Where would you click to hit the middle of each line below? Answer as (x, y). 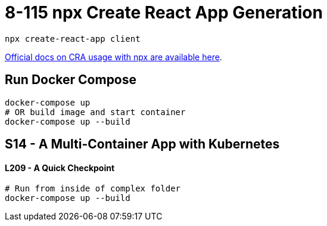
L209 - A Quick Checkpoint (60, 168)
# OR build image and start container (95, 112)
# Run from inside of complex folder (93, 189)
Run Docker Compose (71, 80)
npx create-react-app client (73, 38)
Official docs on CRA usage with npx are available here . (113, 57)
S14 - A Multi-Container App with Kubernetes (142, 144)
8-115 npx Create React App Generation (164, 13)
